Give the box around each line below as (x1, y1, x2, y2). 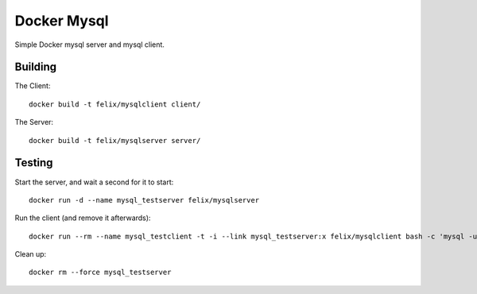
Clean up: (14, 250, 47, 259)
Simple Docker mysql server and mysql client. (14, 40, 165, 49)
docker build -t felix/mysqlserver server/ (29, 136, 201, 145)
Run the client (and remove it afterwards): (14, 213, 151, 222)
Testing (14, 156, 53, 170)
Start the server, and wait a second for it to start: (14, 177, 174, 187)
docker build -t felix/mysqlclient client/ (29, 99, 201, 109)
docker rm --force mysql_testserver (29, 268, 172, 277)
